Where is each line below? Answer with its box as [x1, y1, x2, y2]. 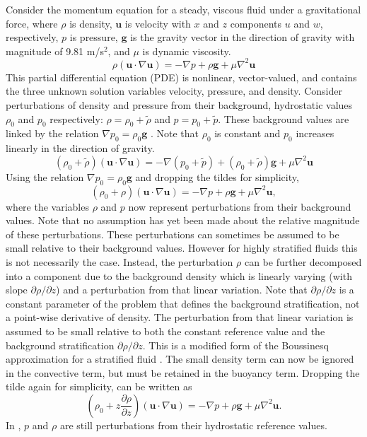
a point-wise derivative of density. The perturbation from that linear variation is [6, 310, 354, 325]
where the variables [6, 199, 89, 214]
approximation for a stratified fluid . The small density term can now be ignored [6, 351, 354, 366]
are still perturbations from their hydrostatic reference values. [59, 417, 327, 432]
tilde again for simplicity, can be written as [6, 379, 192, 394]
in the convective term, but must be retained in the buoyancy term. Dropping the [6, 365, 360, 380]
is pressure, [69, 30, 118, 45]
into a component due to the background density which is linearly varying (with [6, 268, 352, 283]
